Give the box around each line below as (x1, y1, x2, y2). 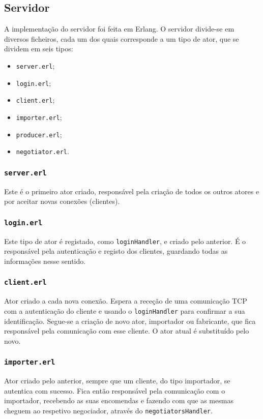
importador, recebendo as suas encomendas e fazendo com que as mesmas (4, 395, 233, 406)
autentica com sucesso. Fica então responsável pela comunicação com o (4, 385, 225, 396)
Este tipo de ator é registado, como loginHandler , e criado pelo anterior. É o (4, 235, 246, 246)
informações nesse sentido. (4, 255, 86, 266)
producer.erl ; (16, 129, 62, 139)
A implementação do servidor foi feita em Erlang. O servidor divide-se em (4, 23, 235, 34)
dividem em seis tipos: (4, 43, 73, 54)
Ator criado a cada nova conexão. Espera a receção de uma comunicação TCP (4, 295, 247, 306)
